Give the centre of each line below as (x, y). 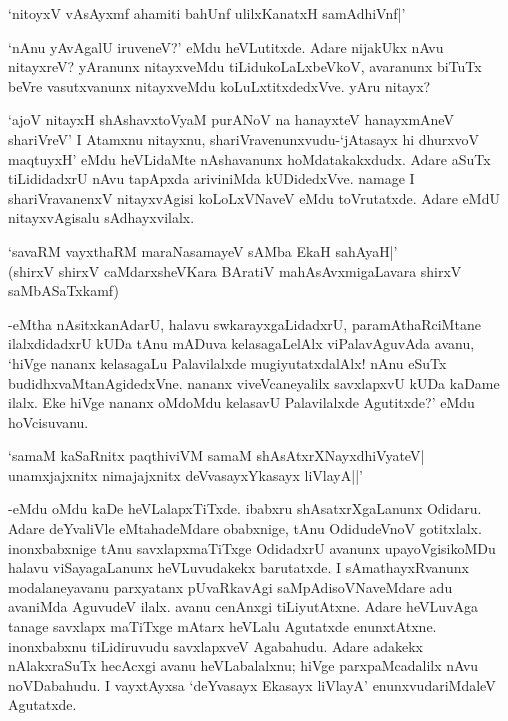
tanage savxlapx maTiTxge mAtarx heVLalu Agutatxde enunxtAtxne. (222, 626)
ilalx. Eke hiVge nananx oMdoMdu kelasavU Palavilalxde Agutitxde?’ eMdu (241, 402)
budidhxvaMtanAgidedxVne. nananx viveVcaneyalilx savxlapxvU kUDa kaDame (254, 382)
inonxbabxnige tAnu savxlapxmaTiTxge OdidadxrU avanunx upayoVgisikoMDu (252, 547)
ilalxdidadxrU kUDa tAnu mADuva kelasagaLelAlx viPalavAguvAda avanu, (241, 343)
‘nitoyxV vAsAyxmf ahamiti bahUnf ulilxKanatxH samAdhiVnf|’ (207, 13)
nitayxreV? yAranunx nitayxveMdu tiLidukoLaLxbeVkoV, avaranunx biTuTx (245, 66)
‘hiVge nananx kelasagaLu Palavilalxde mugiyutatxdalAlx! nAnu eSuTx (227, 362)
